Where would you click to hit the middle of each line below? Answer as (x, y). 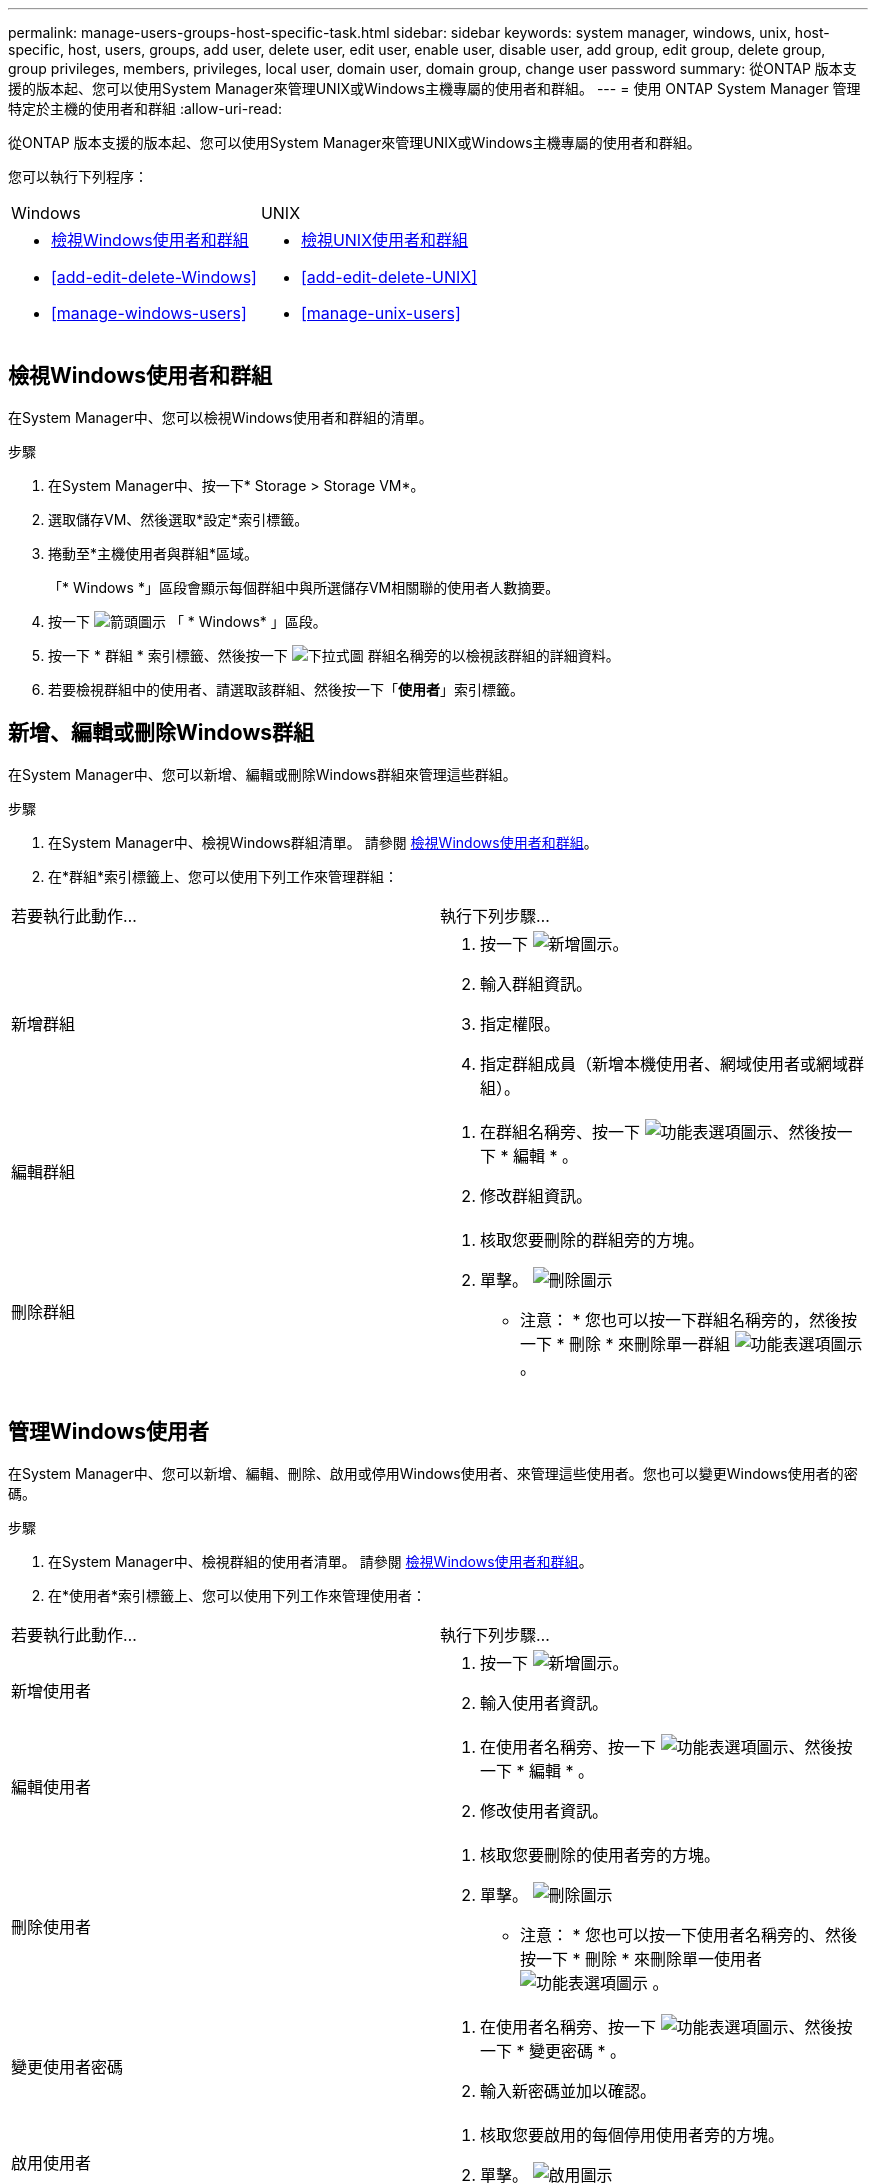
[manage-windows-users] (149, 313)
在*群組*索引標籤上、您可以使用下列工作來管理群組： (223, 876)
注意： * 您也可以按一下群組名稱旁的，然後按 (689, 1319)
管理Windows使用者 (108, 1432)
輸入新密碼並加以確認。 (568, 2090)
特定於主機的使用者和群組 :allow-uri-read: (145, 108)
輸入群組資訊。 (536, 983)
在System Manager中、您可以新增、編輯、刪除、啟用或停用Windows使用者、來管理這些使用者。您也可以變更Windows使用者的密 (433, 1473)
